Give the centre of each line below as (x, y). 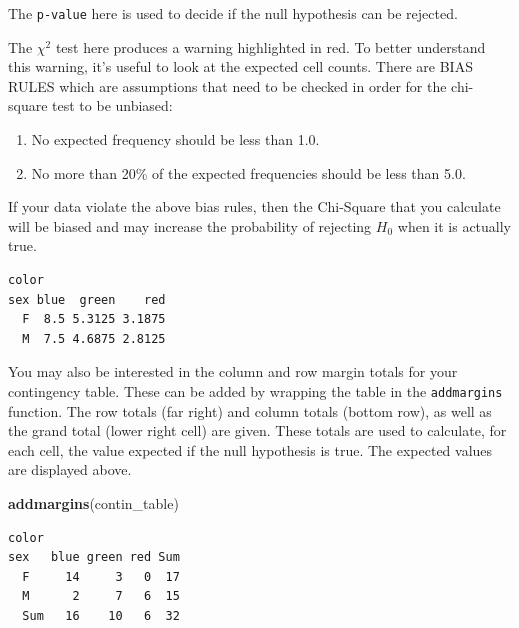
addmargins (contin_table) (93, 503)
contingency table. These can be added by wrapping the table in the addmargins (255, 390)
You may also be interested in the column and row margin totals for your (233, 371)
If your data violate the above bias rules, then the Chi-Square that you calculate (254, 206)
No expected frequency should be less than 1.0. (175, 139)
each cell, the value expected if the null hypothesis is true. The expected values (250, 449)
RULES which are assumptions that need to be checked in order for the (227, 85)
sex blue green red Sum (94, 557)
